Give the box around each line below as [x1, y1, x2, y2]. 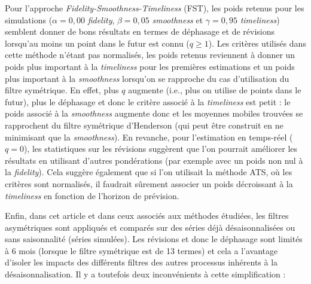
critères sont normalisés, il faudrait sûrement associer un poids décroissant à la [5, 177, 293, 190]
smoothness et [152, 13, 203, 26]
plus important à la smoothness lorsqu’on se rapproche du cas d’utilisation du [5, 72, 289, 84]
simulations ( [5, 13, 53, 26]
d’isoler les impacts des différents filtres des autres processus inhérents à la [5, 256, 278, 268]
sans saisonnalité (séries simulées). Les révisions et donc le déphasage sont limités [5, 233, 303, 245]
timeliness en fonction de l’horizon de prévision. [5, 189, 179, 201]
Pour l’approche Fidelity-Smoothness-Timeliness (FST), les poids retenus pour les [5, 2, 304, 14]
